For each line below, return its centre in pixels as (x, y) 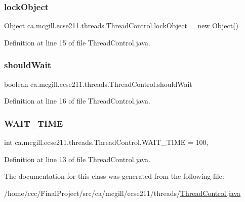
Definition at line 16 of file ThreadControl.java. (77, 101)
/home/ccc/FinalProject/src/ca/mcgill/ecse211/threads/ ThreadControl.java (123, 193)
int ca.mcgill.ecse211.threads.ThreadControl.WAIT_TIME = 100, (106, 142)
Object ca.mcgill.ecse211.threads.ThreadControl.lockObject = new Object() (121, 26)
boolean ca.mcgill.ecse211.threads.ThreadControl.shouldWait (98, 84)
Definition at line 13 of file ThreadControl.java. (77, 159)
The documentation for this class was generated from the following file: (114, 176)
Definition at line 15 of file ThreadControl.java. (77, 42)
